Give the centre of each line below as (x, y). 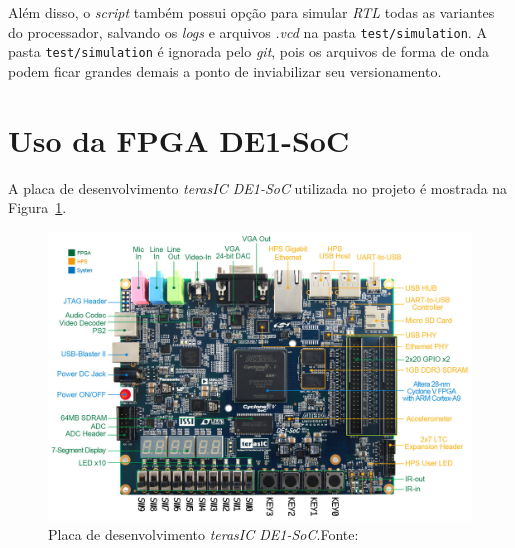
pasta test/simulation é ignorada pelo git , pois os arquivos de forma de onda (249, 51)
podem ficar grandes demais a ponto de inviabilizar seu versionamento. (225, 70)
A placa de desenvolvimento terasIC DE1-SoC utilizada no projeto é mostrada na (258, 187)
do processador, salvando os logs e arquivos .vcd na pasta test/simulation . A (247, 31)
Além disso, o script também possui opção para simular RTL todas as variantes (251, 12)
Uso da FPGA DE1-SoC (179, 139)
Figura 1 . (37, 207)
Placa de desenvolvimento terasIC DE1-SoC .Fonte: (203, 534)
